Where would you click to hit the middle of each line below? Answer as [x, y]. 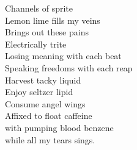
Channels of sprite [39, 8]
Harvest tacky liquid [43, 80]
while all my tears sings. [50, 139]
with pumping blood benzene [59, 127]
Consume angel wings [45, 103]
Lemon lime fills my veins [53, 20]
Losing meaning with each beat [63, 56]
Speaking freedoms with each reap [69, 67]
